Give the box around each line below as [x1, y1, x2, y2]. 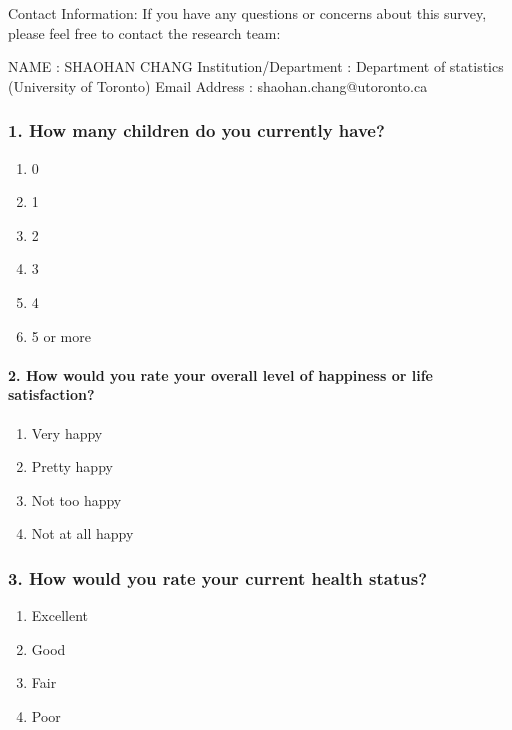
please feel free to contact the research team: [8, 22, 281, 43]
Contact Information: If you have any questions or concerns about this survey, [8, 3, 487, 23]
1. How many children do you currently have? [8, 118, 385, 143]
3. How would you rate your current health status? [8, 565, 428, 590]
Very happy [31, 422, 103, 443]
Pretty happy [31, 456, 113, 477]
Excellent [31, 605, 88, 626]
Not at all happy [31, 523, 134, 544]
